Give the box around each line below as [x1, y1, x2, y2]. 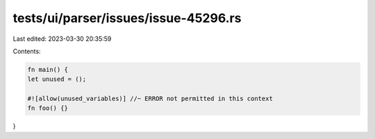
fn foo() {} [27, 104, 69, 112]
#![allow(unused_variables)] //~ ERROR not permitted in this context [27, 95, 274, 103]
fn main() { [27, 66, 69, 73]
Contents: [12, 47, 41, 55]
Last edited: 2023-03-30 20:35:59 [12, 35, 112, 43]
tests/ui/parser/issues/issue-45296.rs [12, 10, 242, 26]
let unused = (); [27, 75, 87, 83]
